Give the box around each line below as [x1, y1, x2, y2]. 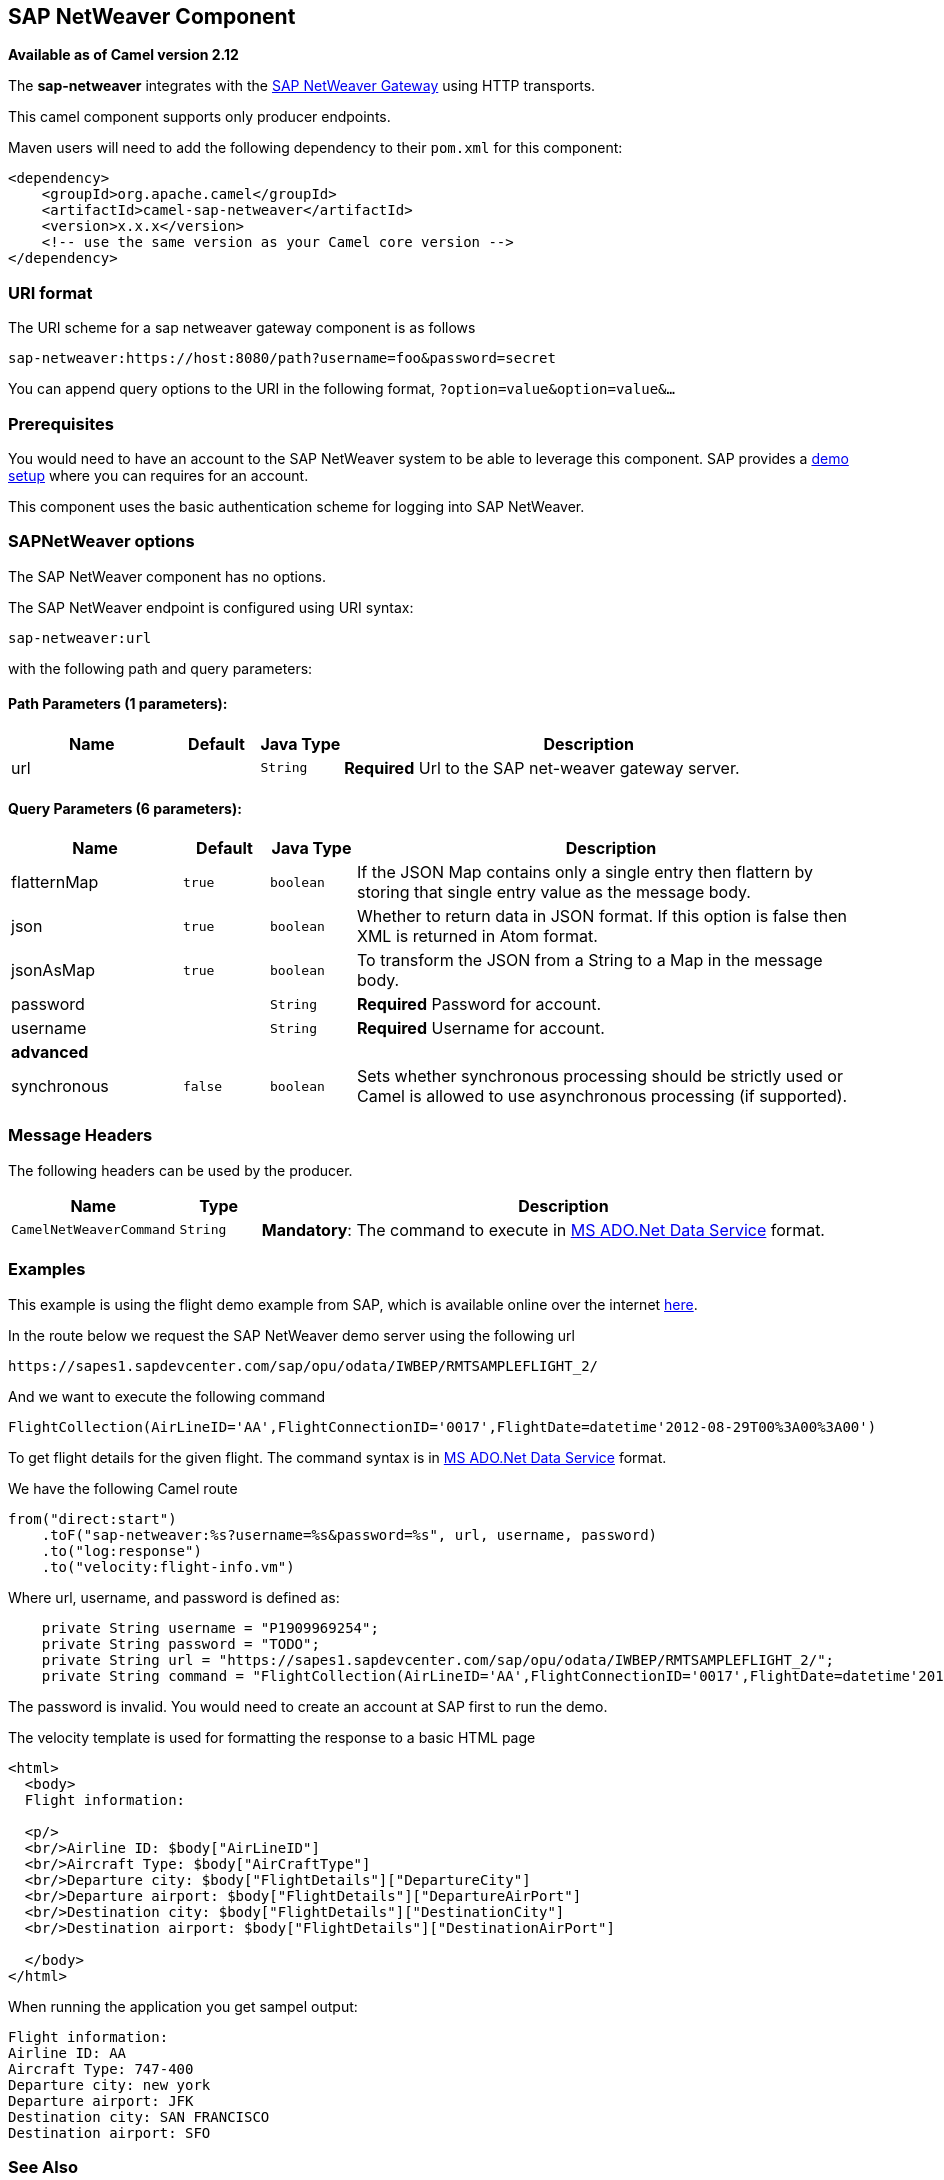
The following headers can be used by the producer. [8, 1161, 353, 1179]
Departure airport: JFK [8, 2092, 194, 2109]
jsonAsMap [11, 960, 96, 981]
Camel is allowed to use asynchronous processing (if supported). [357, 1086, 848, 1107]
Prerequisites [8, 413, 114, 434]
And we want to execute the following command [8, 1387, 326, 1405]
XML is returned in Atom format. [357, 926, 598, 947]
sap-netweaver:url [8, 629, 152, 646]
